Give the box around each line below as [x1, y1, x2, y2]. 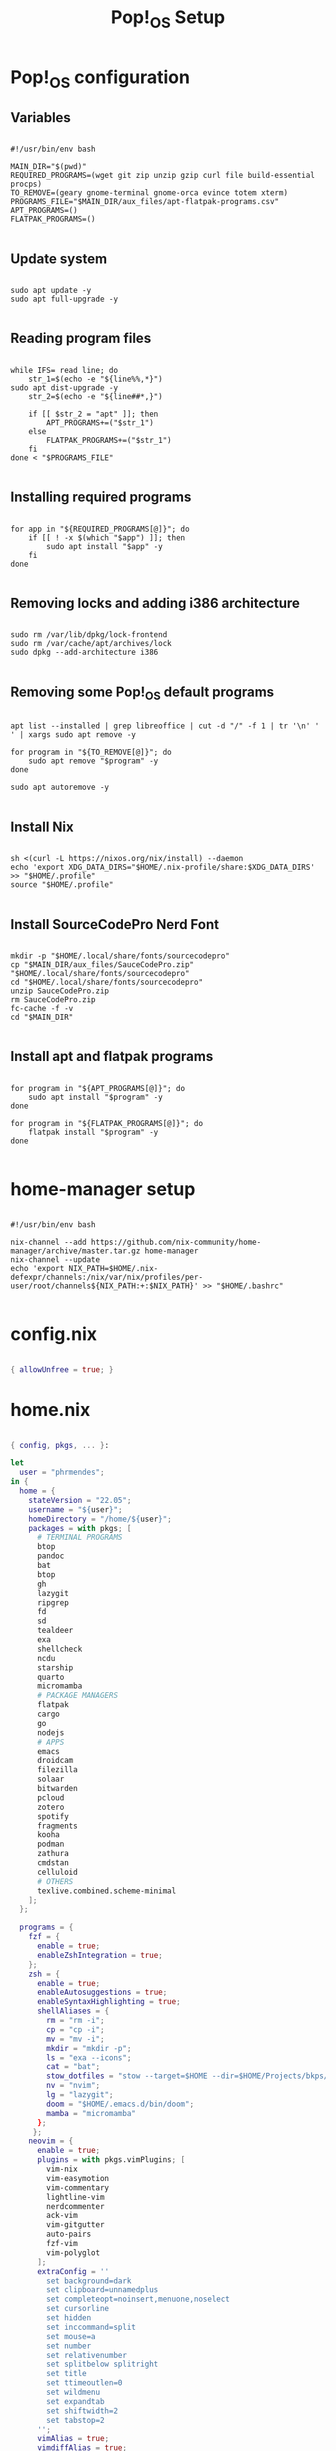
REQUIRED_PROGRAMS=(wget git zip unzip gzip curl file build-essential [10, 171, 315, 181]
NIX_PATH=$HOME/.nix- [68, 1263, 159, 1273]
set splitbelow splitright [46, 2359, 159, 2370]
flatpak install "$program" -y [28, 1127, 159, 1137]
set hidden [46, 2313, 92, 2323]
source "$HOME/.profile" [10, 880, 114, 890]
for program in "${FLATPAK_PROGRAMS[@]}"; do [10, 1118, 203, 1128]
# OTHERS [36, 1876, 74, 1886]
